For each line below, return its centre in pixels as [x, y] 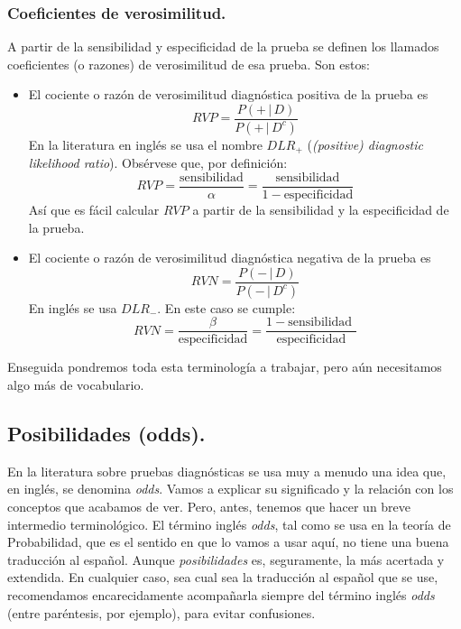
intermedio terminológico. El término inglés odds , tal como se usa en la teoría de [229, 524]
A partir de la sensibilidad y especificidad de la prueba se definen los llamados [223, 46]
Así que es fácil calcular [94, 210]
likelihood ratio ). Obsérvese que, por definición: [158, 163]
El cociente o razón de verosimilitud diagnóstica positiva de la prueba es [228, 94]
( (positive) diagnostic [365, 144]
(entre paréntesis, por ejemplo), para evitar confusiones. [161, 612]
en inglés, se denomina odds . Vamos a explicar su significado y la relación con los [230, 489]
